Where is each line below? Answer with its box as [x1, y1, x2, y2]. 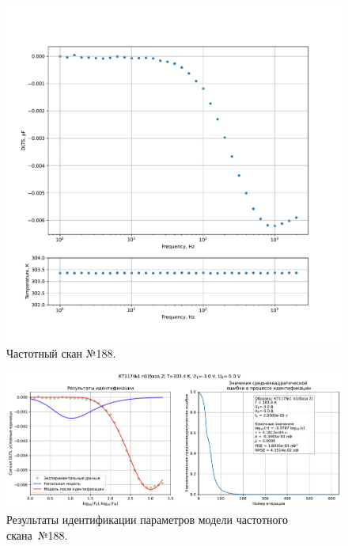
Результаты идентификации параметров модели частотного [6, 511, 288, 528]
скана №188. [6, 526, 68, 543]
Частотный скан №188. [6, 344, 116, 361]
